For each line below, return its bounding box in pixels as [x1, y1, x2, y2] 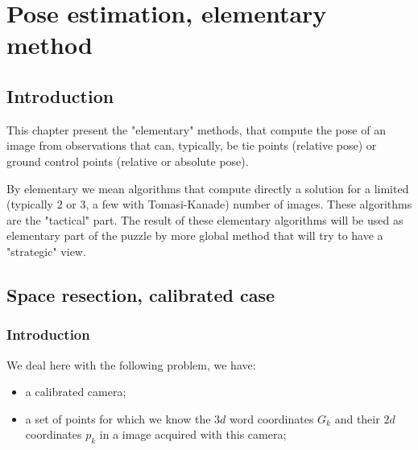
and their [334, 410, 380, 427]
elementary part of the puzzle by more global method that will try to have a [6, 227, 383, 244]
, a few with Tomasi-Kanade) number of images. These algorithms [85, 196, 412, 213]
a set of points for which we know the [25, 410, 211, 427]
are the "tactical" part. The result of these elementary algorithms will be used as [6, 211, 404, 228]
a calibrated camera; [25, 383, 126, 400]
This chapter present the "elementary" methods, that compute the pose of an [6, 121, 386, 138]
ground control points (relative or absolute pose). [6, 152, 249, 169]
